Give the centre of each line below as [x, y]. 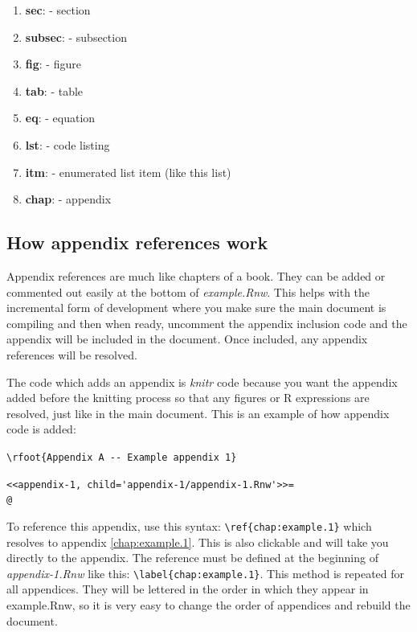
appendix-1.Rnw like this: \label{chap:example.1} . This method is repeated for [206, 573]
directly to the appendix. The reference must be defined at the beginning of [192, 558]
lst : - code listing [67, 144]
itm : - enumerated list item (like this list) [128, 172]
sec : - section [58, 10]
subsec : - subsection [76, 37]
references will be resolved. [72, 354]
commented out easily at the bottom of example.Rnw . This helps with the [188, 291]
